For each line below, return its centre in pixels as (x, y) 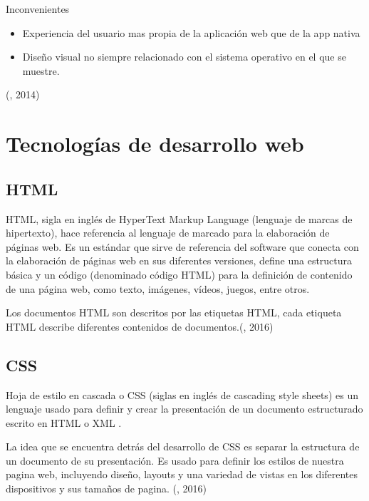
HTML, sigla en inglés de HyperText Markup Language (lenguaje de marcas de (179, 218)
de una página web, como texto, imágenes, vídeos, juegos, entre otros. (158, 288)
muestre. (41, 70)
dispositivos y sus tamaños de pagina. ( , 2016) (106, 489)
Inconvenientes (38, 9)
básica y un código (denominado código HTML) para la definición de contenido (179, 274)
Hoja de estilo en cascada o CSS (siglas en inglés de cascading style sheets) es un (182, 394)
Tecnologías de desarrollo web (155, 144)
